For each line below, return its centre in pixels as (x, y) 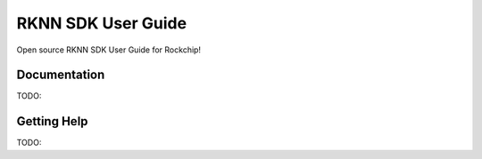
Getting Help (52, 121)
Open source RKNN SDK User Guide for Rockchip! (108, 50)
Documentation (61, 75)
